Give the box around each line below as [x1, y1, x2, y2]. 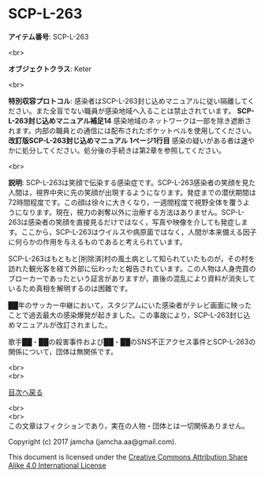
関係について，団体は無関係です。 [8, 346, 118, 356]
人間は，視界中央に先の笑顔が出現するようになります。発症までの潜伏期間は [8, 187, 256, 197]
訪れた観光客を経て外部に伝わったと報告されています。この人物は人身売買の [8, 263, 256, 273]
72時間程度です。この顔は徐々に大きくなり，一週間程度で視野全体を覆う [8, 197, 244, 206]
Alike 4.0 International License [8, 460, 106, 470]
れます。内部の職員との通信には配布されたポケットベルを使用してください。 [8, 126, 256, 135]
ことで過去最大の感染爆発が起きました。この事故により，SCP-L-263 [8, 310, 230, 320]
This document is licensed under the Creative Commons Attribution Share [8, 452, 248, 461]
